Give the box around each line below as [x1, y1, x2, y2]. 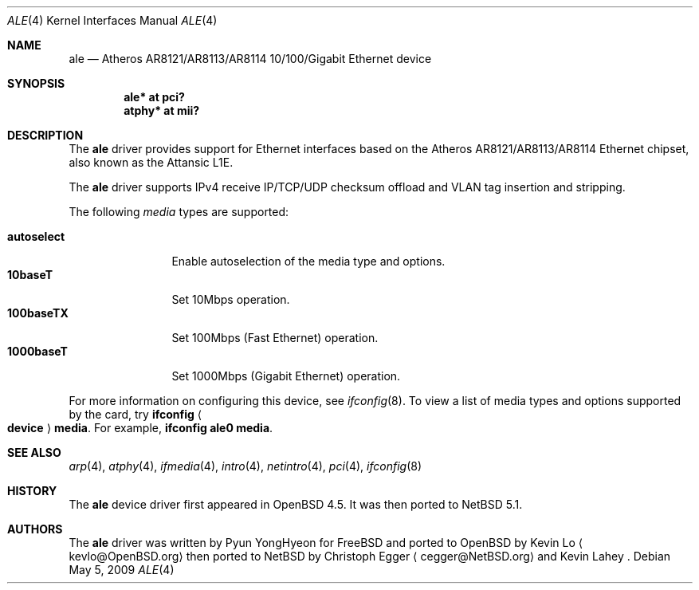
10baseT [7, 268, 53, 281]
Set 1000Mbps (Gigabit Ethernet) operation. [171, 369, 401, 383]
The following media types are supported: [69, 205, 289, 218]
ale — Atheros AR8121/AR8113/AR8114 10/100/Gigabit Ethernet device [69, 52, 432, 65]
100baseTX [7, 306, 69, 320]
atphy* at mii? [124, 104, 200, 117]
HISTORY [7, 484, 57, 498]
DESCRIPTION [7, 128, 84, 142]
